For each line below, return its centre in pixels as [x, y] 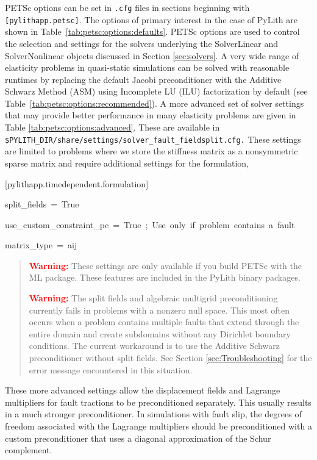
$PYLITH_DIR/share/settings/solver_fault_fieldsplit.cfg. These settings [153, 139]
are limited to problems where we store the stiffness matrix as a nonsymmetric [151, 151]
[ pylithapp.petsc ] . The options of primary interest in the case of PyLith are [151, 19]
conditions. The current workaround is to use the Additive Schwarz [154, 346]
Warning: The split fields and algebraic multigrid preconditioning [153, 298]
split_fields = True [42, 204]
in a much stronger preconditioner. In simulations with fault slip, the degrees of [153, 414]
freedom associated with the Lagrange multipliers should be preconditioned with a [158, 426]
